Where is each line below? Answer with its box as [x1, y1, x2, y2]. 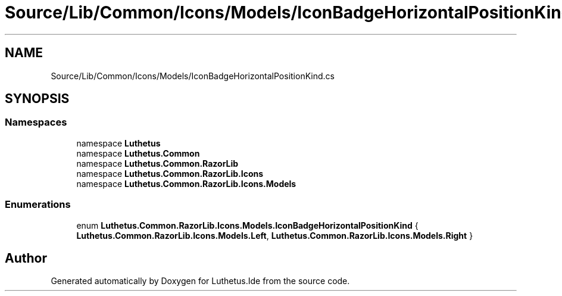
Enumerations [5, 198, 71, 211]
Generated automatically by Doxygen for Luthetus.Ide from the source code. [51, 276, 350, 286]
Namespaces [5, 116, 67, 129]
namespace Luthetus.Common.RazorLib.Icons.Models [76, 178, 296, 189]
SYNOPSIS [5, 91, 70, 107]
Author [5, 250, 47, 266]
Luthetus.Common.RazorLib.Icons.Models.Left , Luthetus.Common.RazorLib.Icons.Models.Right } [76, 230, 473, 241]
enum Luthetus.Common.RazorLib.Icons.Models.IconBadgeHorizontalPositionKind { [76, 220, 419, 230]
